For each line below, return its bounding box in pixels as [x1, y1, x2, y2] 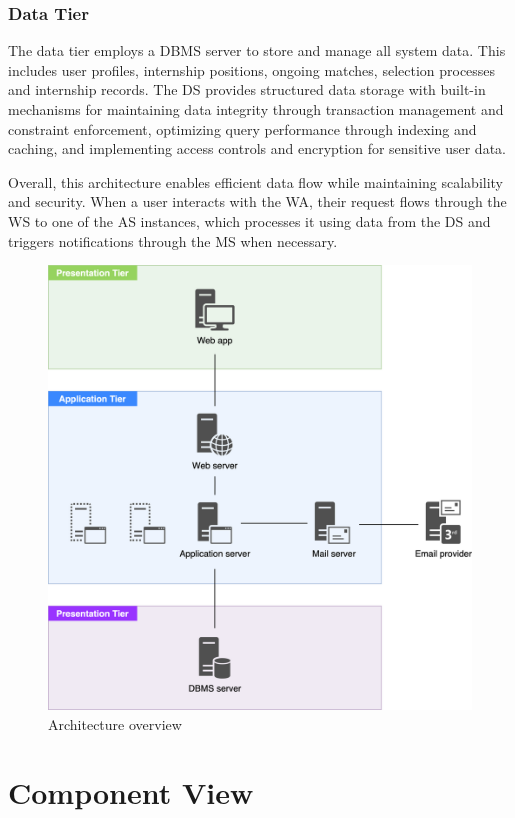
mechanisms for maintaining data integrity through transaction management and [8, 99, 504, 119]
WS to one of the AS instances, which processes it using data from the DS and [8, 210, 491, 231]
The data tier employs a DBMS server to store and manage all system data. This [8, 40, 506, 61]
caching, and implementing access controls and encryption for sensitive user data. [8, 138, 506, 159]
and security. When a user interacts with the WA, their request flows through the [8, 191, 507, 212]
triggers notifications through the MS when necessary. [8, 230, 338, 251]
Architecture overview [48, 713, 182, 734]
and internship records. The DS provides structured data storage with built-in [8, 79, 486, 100]
